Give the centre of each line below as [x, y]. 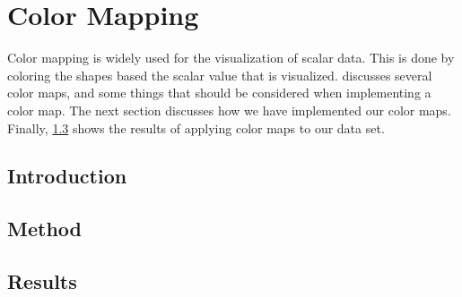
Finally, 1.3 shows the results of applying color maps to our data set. [196, 127]
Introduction [67, 176]
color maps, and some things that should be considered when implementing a [219, 93]
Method [44, 229]
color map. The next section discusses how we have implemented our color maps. [229, 110]
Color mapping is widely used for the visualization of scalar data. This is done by [231, 58]
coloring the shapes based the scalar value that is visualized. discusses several [220, 75]
